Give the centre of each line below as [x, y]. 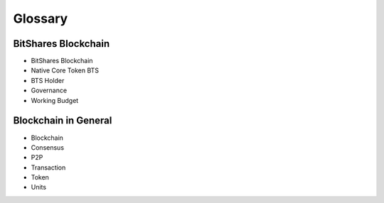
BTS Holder [48, 80]
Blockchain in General [63, 121]
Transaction [48, 168]
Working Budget [55, 100]
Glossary [41, 18]
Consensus [47, 147]
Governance [49, 90]
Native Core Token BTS [65, 70]
